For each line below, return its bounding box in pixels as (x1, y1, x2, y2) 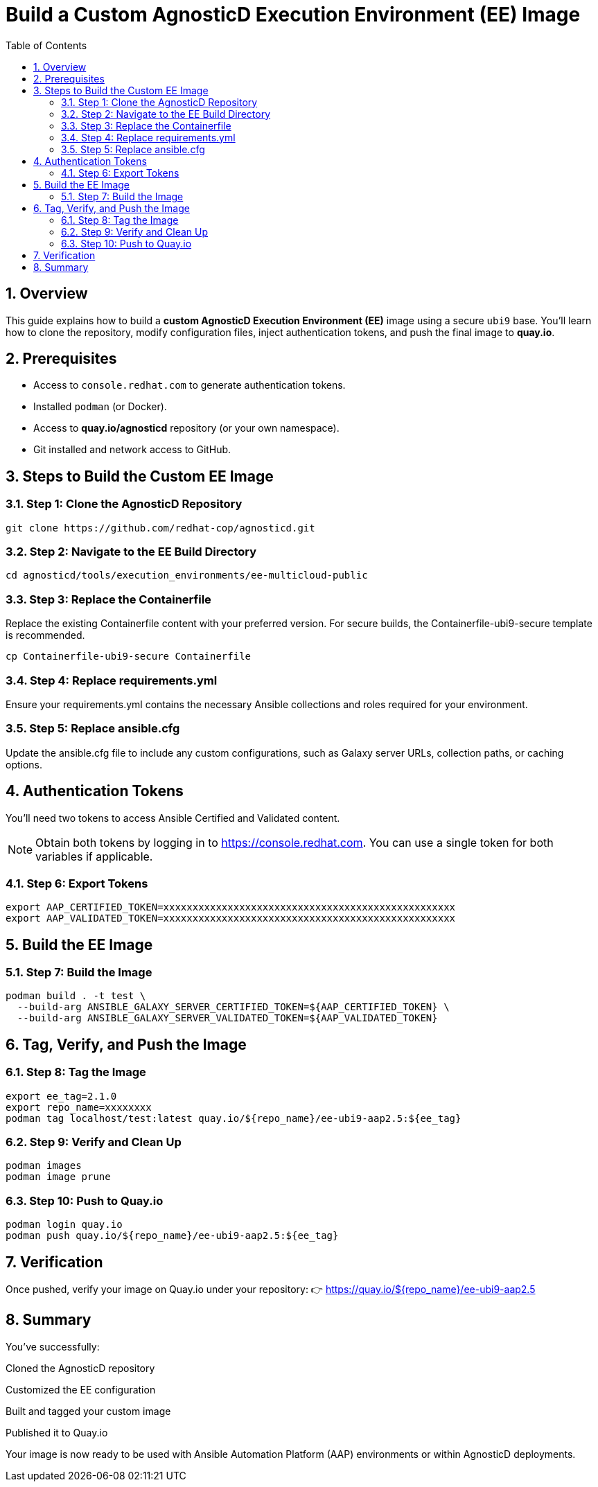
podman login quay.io (6, 1219, 123, 1231)
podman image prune (6, 1171, 111, 1183)
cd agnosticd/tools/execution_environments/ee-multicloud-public (6, 570, 368, 581)
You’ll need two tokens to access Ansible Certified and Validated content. (6, 811, 340, 824)
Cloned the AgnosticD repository (6, 1362, 155, 1374)
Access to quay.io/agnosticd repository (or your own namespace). (33, 422, 340, 434)
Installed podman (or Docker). (33, 401, 167, 413)
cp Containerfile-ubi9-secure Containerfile (6, 651, 252, 662)
